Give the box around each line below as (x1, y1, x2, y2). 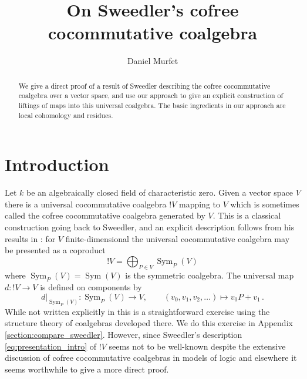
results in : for (5, 232, 56, 244)
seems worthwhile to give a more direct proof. (5, 363, 169, 375)
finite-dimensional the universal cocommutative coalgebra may (65, 232, 290, 244)
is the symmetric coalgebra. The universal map (125, 269, 294, 281)
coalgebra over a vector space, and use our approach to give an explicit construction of (18, 90, 284, 100)
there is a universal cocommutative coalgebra (5, 197, 167, 210)
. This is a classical (212, 209, 281, 222)
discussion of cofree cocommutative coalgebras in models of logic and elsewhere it (5, 351, 297, 364)
